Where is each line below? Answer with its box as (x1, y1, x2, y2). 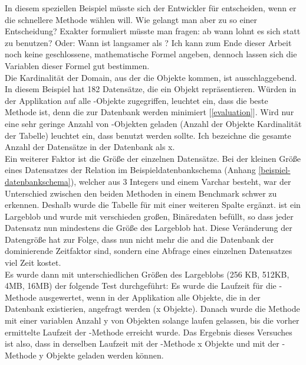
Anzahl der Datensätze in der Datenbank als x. (5, 141, 175, 153)
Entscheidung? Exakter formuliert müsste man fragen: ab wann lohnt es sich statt (5, 25, 301, 37)
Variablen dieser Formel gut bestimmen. (5, 59, 150, 71)
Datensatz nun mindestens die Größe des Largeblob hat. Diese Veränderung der (5, 221, 292, 234)
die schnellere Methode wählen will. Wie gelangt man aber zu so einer (5, 13, 258, 25)
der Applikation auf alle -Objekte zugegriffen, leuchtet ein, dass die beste (5, 94, 268, 106)
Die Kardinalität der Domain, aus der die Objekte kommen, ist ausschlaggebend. (5, 71, 297, 83)
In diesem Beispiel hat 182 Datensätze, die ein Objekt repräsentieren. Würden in (5, 83, 297, 95)
